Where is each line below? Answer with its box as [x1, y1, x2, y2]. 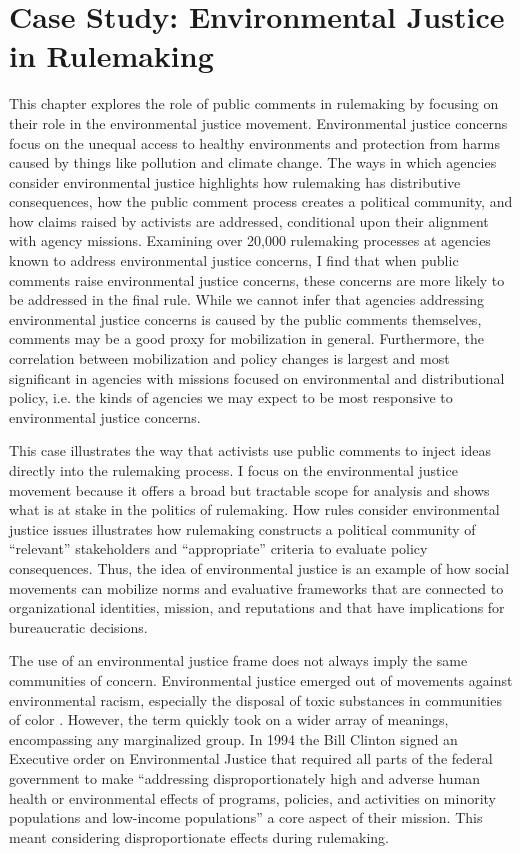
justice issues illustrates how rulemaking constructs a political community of [9, 518, 476, 539]
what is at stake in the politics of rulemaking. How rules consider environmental [9, 499, 500, 520]
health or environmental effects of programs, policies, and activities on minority [9, 787, 497, 808]
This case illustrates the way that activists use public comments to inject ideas [9, 440, 492, 461]
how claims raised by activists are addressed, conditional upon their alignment [9, 210, 489, 231]
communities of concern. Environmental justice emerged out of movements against [9, 669, 513, 690]
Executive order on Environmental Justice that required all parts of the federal [9, 748, 493, 769]
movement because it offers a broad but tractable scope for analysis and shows [9, 479, 490, 500]
